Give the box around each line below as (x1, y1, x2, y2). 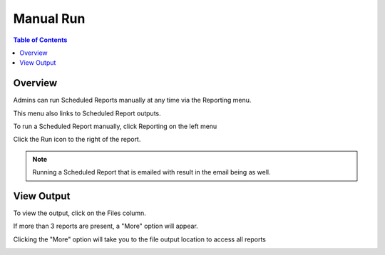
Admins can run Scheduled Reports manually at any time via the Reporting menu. (13, 96, 252, 105)
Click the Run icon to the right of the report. (13, 135, 141, 144)
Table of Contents (13, 36, 68, 44)
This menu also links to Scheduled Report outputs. (13, 109, 162, 118)
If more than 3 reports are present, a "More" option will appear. (13, 222, 199, 231)
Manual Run (13, 11, 86, 26)
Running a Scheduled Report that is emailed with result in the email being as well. (32, 168, 271, 177)
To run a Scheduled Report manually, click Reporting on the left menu (13, 122, 217, 131)
